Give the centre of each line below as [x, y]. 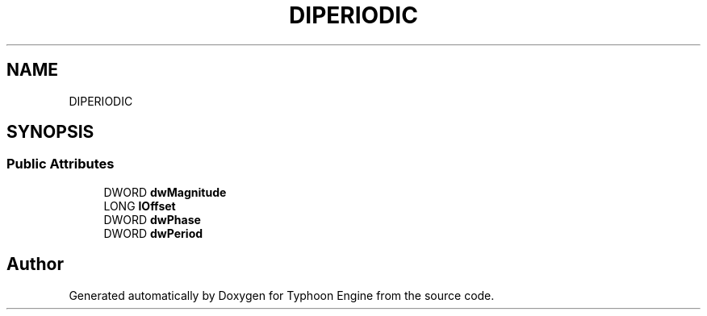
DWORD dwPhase [152, 219]
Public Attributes [61, 164]
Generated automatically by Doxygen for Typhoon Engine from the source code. [282, 295]
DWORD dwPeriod [153, 233]
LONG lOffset [140, 206]
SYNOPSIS [50, 132]
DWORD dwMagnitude [165, 192]
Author [35, 264]
